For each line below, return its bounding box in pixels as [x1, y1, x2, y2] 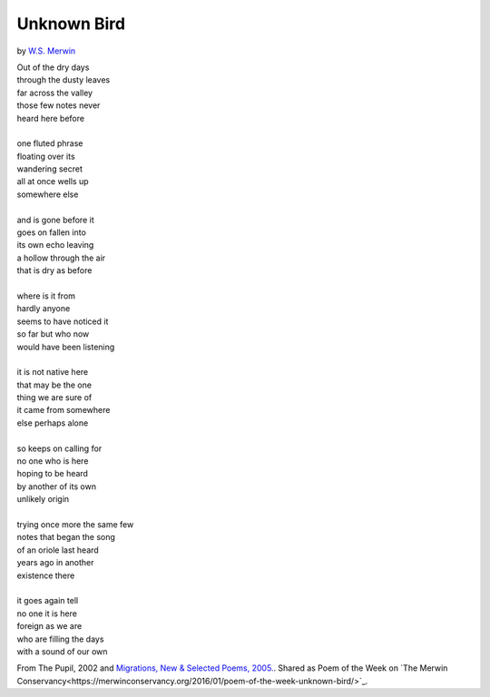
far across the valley [16, 87, 93, 98]
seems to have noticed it [16, 316, 109, 327]
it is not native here [16, 367, 89, 378]
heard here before [16, 113, 85, 123]
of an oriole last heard [16, 545, 99, 555]
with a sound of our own [16, 645, 108, 657]
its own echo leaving [16, 240, 94, 250]
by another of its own [16, 481, 97, 492]
